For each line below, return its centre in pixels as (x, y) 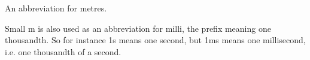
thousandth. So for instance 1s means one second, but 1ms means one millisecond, (155, 40)
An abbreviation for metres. (56, 8)
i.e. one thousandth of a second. (63, 51)
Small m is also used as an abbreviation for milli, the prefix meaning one (138, 28)
